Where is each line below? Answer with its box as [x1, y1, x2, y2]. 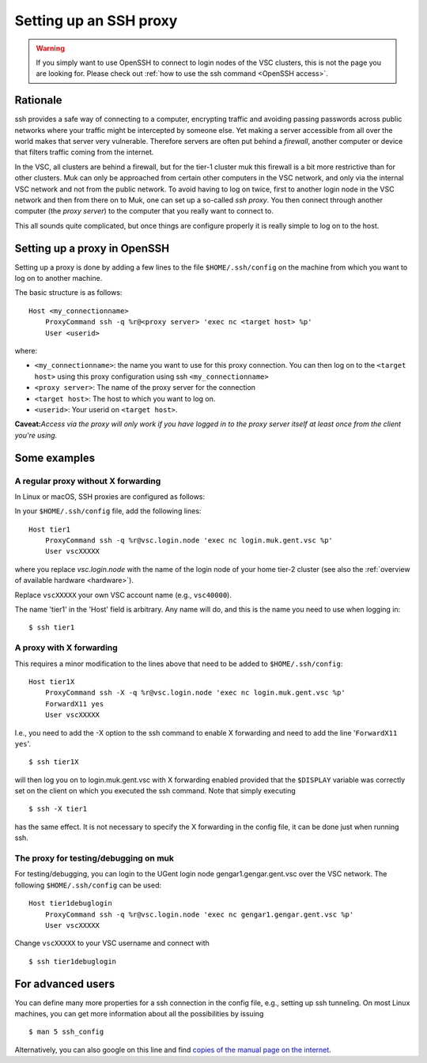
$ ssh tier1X [28, 758, 79, 766]
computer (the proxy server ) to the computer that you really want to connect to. [14, 206, 274, 216]
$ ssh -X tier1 [28, 804, 88, 814]
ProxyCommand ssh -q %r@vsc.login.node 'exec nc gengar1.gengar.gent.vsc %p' [44, 910, 354, 919]
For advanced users [14, 977, 115, 990]
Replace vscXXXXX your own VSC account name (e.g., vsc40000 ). [14, 590, 232, 600]
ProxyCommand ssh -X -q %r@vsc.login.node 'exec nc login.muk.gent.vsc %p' [44, 688, 346, 698]
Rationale [14, 93, 62, 107]
